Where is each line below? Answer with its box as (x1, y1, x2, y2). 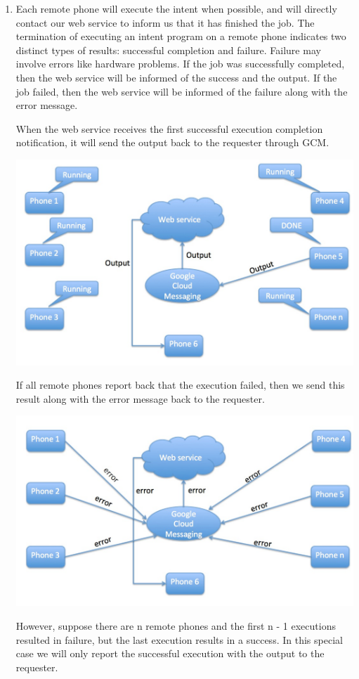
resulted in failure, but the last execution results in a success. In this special (15, 632, 343, 647)
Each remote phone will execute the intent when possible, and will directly (15, 1, 337, 15)
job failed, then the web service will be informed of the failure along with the (15, 84, 348, 98)
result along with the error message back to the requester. (15, 391, 265, 406)
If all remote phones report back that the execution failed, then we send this (15, 377, 345, 392)
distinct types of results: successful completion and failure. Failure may (15, 42, 321, 57)
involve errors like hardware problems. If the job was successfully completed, (15, 56, 345, 71)
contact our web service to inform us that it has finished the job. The (15, 15, 315, 30)
